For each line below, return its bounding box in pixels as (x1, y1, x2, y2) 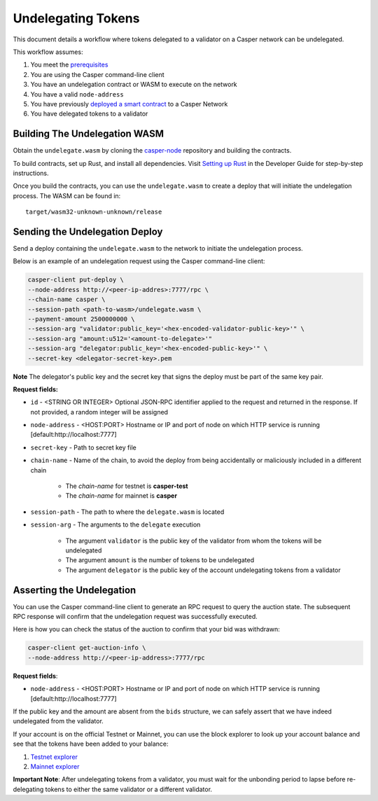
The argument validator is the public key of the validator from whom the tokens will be (65, 536, 322, 545)
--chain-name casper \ (27, 295, 106, 304)
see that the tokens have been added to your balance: (13, 739, 169, 748)
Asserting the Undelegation (13, 584, 136, 596)
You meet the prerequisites (30, 60, 108, 69)
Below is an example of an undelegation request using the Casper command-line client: (13, 257, 265, 265)
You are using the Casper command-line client (30, 70, 164, 78)
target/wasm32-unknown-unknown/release (25, 208, 162, 216)
